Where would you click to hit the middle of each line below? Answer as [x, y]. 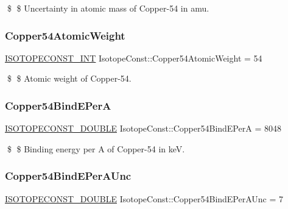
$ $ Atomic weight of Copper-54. [69, 78]
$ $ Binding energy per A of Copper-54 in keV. [96, 148]
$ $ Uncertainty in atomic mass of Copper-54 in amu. [108, 8]
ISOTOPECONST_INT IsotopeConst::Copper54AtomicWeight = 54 [134, 58]
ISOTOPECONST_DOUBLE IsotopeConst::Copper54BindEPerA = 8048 [143, 128]
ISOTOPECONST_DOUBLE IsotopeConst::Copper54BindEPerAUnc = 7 [144, 198]
